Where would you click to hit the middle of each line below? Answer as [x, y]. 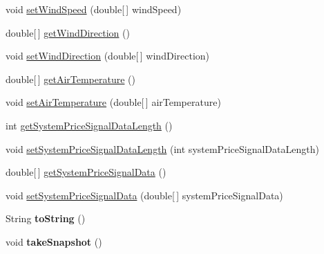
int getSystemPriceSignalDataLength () [89, 125]
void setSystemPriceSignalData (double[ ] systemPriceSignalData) [144, 195]
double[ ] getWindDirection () [68, 32]
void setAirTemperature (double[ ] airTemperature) [113, 102]
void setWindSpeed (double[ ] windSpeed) [94, 9]
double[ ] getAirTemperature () [70, 79]
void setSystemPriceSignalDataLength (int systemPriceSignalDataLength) [162, 148]
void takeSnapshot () [54, 241]
